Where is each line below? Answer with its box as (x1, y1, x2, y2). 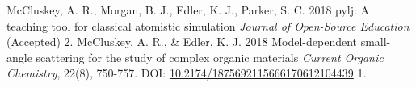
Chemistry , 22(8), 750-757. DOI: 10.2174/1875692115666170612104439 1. (6, 64, 367, 81)
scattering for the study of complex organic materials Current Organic (36, 48, 384, 65)
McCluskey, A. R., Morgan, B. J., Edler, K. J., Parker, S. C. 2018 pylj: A (6, 2, 370, 18)
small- (360, 33, 391, 50)
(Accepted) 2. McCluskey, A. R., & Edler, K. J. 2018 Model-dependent (6, 33, 358, 50)
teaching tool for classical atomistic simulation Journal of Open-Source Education (6, 17, 410, 34)
